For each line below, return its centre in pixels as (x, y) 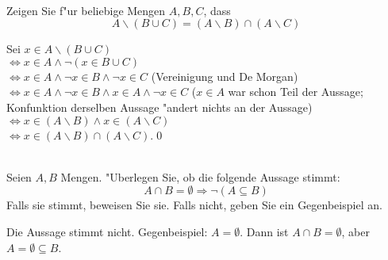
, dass (217, 10)
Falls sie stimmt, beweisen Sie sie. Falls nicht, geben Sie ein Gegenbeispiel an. (194, 205)
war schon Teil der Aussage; (296, 92)
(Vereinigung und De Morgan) (225, 76)
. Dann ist (264, 231)
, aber (355, 231)
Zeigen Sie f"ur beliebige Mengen (86, 10)
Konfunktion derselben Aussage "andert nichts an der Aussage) (159, 107)
